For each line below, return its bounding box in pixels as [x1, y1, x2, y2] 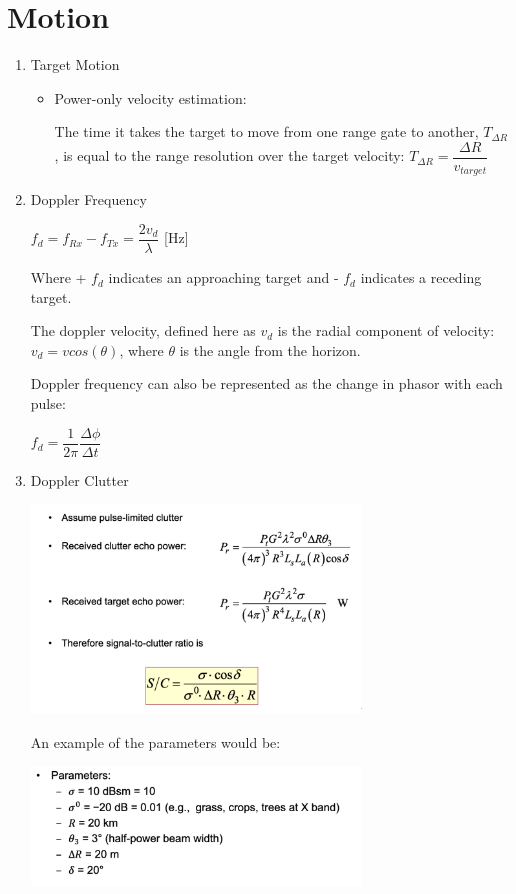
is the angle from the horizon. [179, 339, 361, 360]
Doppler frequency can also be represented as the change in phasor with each [30, 373, 503, 394]
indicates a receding [360, 267, 482, 288]
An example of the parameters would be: [30, 731, 281, 752]
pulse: [30, 393, 66, 414]
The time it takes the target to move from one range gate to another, [54, 121, 479, 142]
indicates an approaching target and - [108, 267, 339, 288]
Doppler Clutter [30, 469, 129, 490]
